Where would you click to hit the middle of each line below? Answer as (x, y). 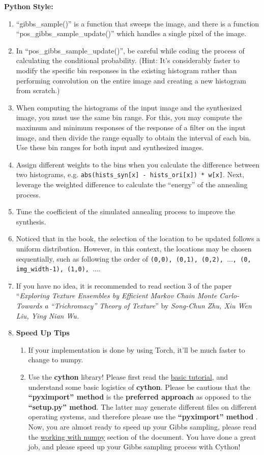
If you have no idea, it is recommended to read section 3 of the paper (124, 285)
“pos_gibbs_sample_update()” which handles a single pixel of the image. (131, 33)
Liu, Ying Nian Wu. (48, 315)
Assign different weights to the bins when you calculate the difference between (138, 164)
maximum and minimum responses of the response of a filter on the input (131, 127)
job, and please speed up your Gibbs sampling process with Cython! (134, 447)
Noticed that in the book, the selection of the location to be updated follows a (138, 238)
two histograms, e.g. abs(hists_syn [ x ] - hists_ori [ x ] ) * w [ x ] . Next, (130, 174)
